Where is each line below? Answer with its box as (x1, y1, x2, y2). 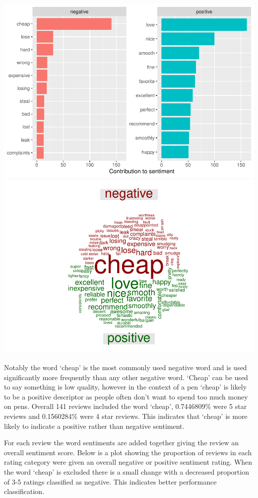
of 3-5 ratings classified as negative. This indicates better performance (4, 476, 217, 487)
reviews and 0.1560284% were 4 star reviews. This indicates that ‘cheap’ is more (4, 411, 248, 421)
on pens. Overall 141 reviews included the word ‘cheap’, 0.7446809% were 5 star (4, 401, 247, 411)
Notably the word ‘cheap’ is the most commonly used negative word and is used (4, 362, 247, 373)
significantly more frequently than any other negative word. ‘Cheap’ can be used (4, 372, 248, 382)
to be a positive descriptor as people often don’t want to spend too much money (4, 391, 248, 401)
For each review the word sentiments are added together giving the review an (4, 437, 239, 448)
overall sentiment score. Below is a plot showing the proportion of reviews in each (4, 447, 252, 457)
